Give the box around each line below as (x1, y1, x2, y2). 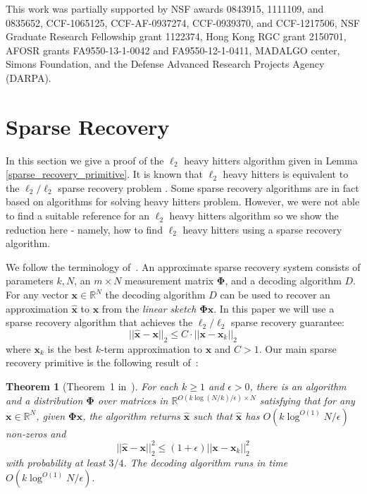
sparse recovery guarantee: (231, 315, 344, 330)
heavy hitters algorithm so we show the (169, 208, 339, 223)
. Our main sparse (259, 341, 337, 356)
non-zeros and (6, 426, 66, 440)
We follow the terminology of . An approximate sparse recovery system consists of (6, 259, 361, 274)
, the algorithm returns (82, 408, 180, 423)
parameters (6, 273, 54, 288)
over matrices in (97, 393, 168, 408)
